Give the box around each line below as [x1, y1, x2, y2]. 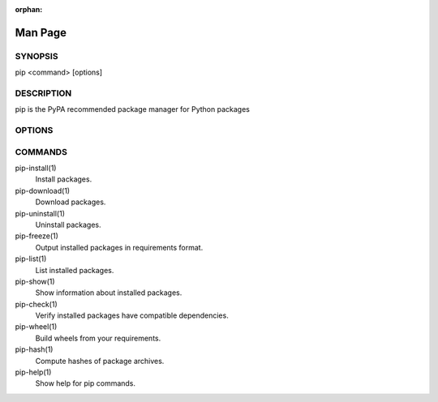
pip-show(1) [15, 276, 56, 286]
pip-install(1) [15, 163, 57, 173]
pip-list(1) [15, 254, 47, 263]
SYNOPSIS [15, 50, 58, 62]
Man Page [15, 25, 67, 40]
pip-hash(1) [15, 344, 54, 354]
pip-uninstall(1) [15, 208, 65, 218]
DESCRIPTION [15, 88, 72, 99]
